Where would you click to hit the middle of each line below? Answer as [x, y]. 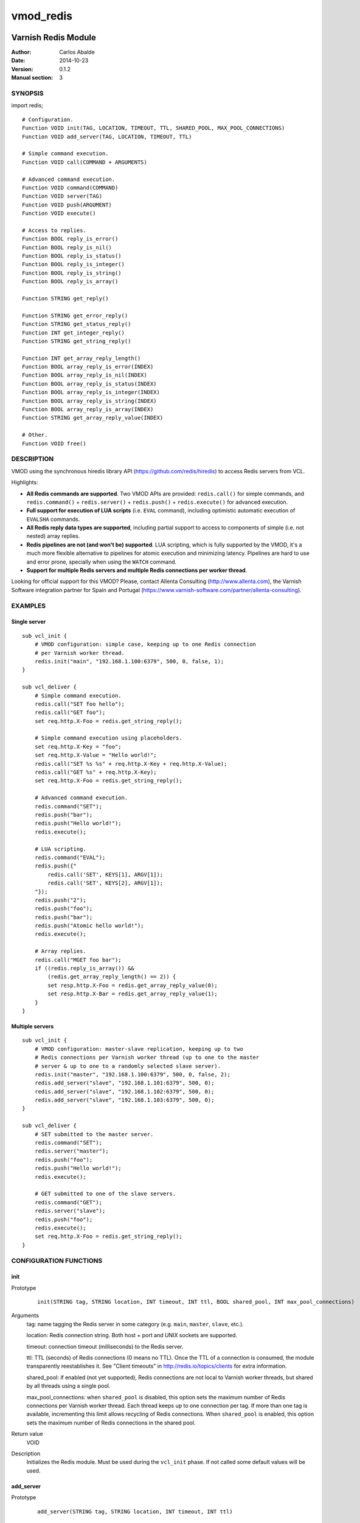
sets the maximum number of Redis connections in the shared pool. [111, 1422]
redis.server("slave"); [70, 1211]
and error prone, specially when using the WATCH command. [102, 562]
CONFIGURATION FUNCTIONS [57, 1260]
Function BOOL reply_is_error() [70, 239]
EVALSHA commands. [53, 519]
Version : [22, 69]
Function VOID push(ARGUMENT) [67, 205]
